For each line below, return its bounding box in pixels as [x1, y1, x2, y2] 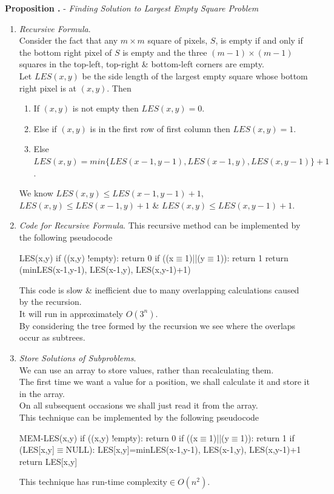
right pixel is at [19, 81, 77, 94]
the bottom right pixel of [19, 45, 112, 58]
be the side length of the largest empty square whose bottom [82, 69, 308, 82]
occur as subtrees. [19, 331, 85, 344]
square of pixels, [147, 34, 208, 47]
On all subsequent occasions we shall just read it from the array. [19, 399, 258, 412]
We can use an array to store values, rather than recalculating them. [19, 363, 274, 376]
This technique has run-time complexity [19, 475, 167, 488]
